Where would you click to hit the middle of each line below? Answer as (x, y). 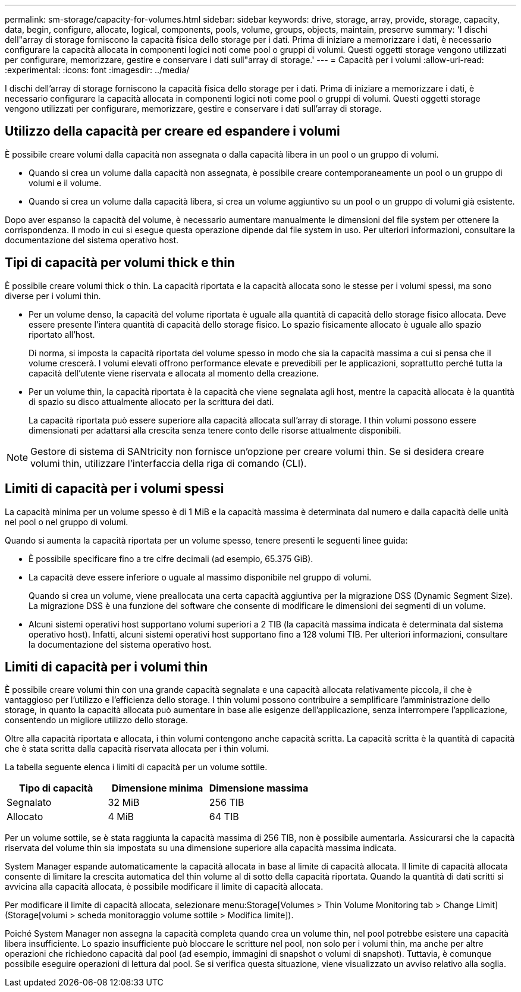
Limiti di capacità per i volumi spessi (114, 489)
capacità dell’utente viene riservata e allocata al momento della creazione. (174, 373)
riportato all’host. (62, 334)
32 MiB (124, 803)
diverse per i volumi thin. (53, 296)
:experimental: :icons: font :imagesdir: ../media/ (97, 70)
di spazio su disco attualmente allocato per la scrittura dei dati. (151, 401)
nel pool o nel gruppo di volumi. (67, 522)
